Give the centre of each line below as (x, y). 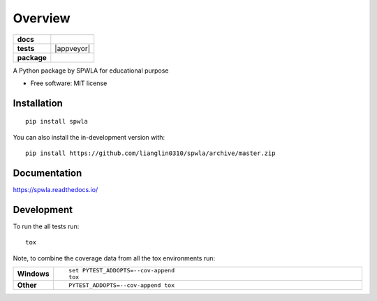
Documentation (47, 173)
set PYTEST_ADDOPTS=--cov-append (121, 271)
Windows (33, 274)
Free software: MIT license (69, 83)
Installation (38, 103)
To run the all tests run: (46, 226)
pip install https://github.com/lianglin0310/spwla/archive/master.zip (150, 153)
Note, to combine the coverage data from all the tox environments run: (114, 258)
